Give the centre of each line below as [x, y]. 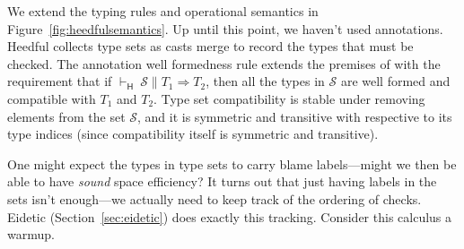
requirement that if [60, 81]
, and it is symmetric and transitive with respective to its [295, 116]
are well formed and [395, 81]
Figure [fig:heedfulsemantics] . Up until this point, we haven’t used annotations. [225, 28]
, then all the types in [265, 81]
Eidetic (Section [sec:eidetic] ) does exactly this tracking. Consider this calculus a [230, 216]
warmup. [31, 234]
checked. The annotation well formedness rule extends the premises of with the [224, 63]
